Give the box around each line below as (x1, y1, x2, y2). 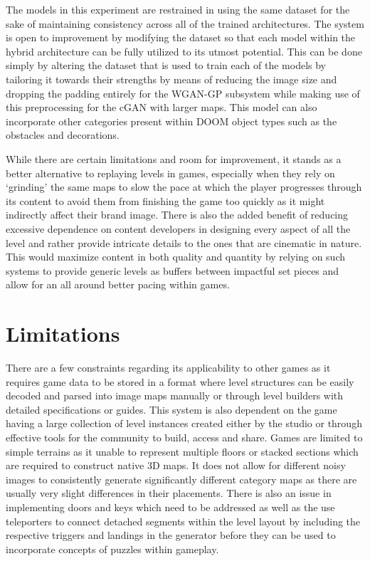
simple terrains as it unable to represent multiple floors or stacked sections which (6, 444, 359, 458)
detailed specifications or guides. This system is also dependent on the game (6, 402, 337, 416)
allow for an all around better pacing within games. (6, 277, 230, 292)
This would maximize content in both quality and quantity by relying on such (6, 249, 346, 264)
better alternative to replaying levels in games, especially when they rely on (6, 165, 335, 180)
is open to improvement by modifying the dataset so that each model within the (6, 30, 356, 45)
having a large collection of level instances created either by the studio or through (6, 416, 362, 431)
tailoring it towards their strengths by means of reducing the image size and (6, 71, 337, 86)
